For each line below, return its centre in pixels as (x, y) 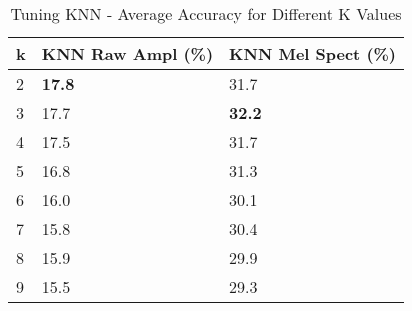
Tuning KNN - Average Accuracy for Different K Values (206, 13)
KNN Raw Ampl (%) (127, 53)
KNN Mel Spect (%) (313, 53)
